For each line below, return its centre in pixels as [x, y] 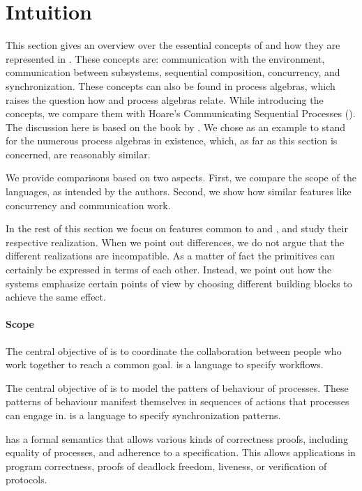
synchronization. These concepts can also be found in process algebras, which [171, 85]
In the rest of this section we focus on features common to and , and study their [177, 228]
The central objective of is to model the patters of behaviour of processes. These [177, 387]
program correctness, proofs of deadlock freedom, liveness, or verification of [166, 466]
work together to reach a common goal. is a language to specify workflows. [165, 364]
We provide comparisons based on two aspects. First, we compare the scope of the [181, 177]
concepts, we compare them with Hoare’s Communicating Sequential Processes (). [181, 113]
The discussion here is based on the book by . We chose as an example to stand [176, 127]
